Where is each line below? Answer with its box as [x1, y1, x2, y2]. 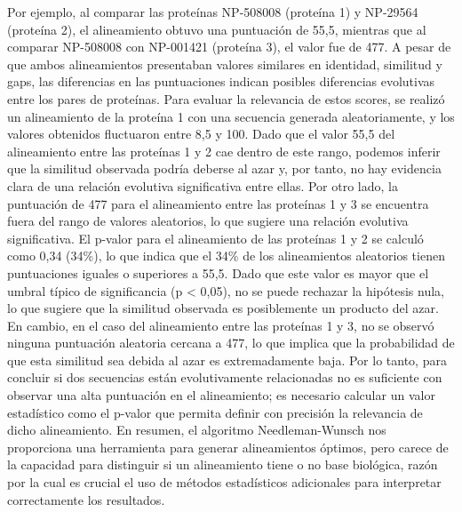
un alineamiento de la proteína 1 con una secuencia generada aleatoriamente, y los [7, 107, 455, 125]
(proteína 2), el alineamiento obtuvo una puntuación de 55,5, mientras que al [7, 20, 426, 38]
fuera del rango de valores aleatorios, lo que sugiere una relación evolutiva [7, 212, 409, 230]
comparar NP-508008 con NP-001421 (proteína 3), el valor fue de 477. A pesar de [7, 37, 451, 56]
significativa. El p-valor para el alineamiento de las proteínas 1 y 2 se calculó [7, 228, 424, 247]
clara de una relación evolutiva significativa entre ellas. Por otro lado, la [7, 176, 398, 195]
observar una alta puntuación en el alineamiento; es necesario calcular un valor [7, 386, 435, 404]
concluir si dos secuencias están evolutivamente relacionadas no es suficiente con [7, 368, 442, 387]
